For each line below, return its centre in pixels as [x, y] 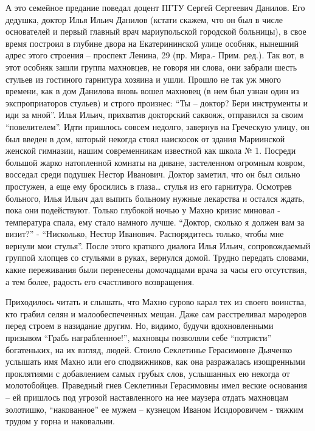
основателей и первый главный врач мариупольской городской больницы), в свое [156, 31]
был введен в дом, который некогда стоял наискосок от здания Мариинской [145, 138]
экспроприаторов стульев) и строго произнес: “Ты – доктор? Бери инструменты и [157, 102]
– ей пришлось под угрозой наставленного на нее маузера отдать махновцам [147, 397]
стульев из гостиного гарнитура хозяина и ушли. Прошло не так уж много [143, 79]
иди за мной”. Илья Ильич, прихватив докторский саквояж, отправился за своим [154, 115]
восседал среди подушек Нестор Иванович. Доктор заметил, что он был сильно [153, 174]
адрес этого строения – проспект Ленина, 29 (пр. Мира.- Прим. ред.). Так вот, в [155, 55]
